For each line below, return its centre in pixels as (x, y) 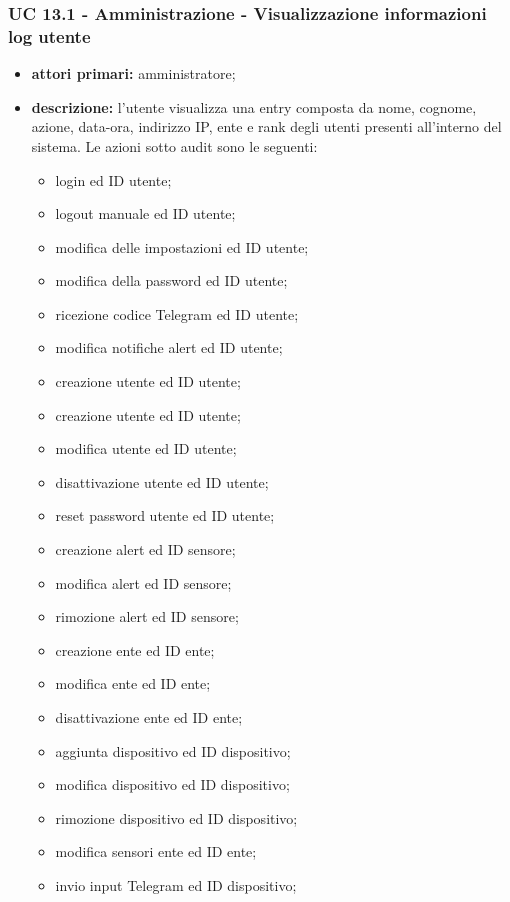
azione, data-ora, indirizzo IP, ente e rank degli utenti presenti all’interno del (266, 126)
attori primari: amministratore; (133, 73)
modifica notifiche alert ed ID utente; (169, 347)
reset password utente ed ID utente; (165, 515)
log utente (49, 35)
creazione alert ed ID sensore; (145, 549)
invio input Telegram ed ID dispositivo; (176, 884)
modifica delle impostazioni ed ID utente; (182, 246)
